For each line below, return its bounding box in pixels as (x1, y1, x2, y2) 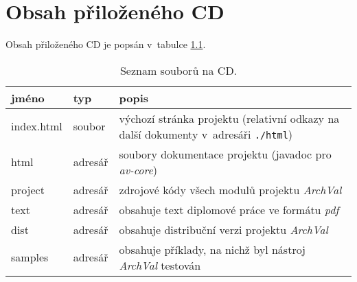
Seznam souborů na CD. (119, 62, 238, 78)
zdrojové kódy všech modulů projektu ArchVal (119, 181, 342, 198)
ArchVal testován (119, 257, 201, 273)
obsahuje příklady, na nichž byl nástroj (119, 241, 306, 257)
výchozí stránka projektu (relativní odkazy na (119, 110, 340, 126)
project (11, 181, 45, 198)
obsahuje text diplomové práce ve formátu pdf (119, 201, 339, 218)
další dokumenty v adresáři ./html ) (119, 126, 293, 142)
